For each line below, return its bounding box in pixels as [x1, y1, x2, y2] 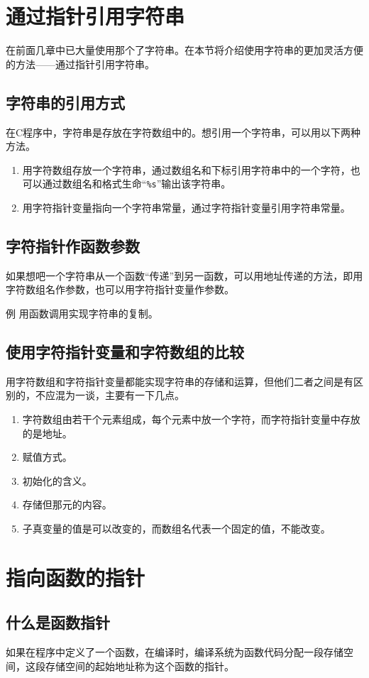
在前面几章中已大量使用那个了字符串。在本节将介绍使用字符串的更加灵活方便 [6, 43, 363, 58]
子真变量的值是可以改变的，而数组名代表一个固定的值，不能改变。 [22, 520, 331, 535]
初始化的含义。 [22, 473, 92, 488]
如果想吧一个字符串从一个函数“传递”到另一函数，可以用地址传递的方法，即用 [6, 268, 363, 283]
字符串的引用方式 [6, 91, 125, 113]
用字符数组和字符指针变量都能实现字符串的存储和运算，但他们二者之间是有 [6, 373, 353, 388]
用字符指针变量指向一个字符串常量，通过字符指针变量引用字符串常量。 [22, 199, 351, 214]
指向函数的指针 [6, 562, 145, 591]
